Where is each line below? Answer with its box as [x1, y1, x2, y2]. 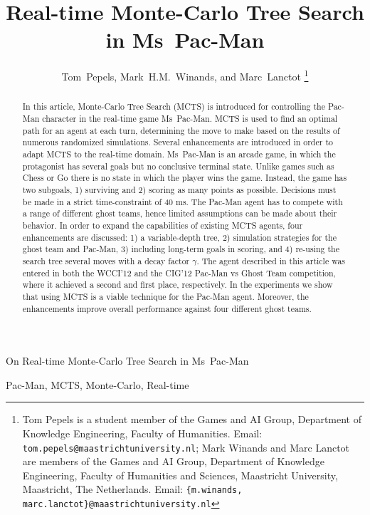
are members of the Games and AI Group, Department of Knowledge [22, 454, 324, 469]
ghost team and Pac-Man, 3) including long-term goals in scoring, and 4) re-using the [22, 243, 339, 255]
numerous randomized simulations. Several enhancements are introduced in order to [22, 136, 333, 148]
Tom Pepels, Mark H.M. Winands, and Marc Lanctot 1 [61, 67, 309, 83]
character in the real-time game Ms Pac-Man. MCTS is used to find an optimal [42, 113, 338, 125]
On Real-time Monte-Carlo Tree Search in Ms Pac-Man [6, 353, 249, 368]
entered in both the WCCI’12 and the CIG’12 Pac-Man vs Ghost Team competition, [22, 266, 336, 279]
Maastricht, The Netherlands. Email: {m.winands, [22, 482, 243, 496]
